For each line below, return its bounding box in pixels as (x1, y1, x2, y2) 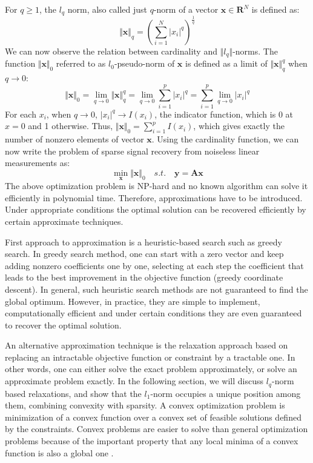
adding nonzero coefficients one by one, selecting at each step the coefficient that (5, 259, 304, 271)
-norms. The (232, 44, 278, 57)
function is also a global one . (5, 446, 114, 459)
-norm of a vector (153, 3, 219, 15)
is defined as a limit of (185, 57, 268, 70)
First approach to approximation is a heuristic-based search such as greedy (5, 235, 282, 248)
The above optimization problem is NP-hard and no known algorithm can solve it (5, 179, 308, 192)
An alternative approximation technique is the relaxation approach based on (5, 339, 288, 351)
